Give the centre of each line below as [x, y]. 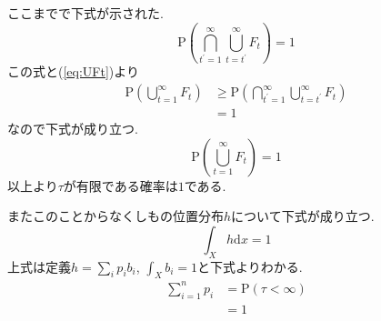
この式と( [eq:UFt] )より [73, 71]
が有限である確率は [120, 185]
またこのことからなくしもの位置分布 [115, 216]
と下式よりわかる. [250, 266]
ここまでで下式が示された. [85, 13]
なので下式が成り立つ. [73, 129]
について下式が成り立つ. [303, 216]
